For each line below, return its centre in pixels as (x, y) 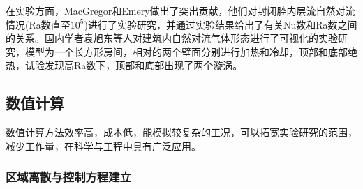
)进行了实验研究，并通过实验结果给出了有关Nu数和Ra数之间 (221, 24)
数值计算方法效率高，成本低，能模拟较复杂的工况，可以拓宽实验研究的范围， (181, 132)
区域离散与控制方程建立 (68, 177)
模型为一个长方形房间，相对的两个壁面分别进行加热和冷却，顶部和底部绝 (191, 51)
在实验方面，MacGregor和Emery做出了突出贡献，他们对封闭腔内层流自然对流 (180, 10)
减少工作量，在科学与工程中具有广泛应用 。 (103, 145)
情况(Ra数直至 (38, 24)
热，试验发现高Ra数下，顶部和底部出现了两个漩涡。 (124, 65)
